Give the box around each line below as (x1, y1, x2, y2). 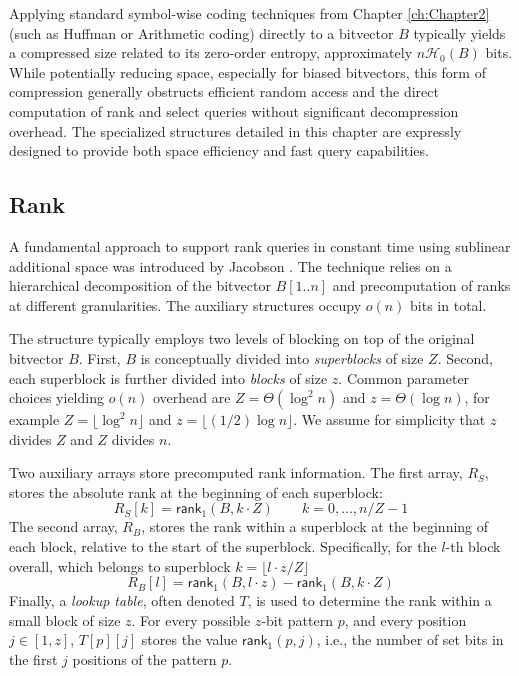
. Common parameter (338, 367, 470, 388)
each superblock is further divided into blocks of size (9, 367, 328, 388)
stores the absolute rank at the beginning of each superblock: (9, 481, 383, 502)
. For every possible (131, 609, 251, 630)
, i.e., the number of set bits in (316, 629, 504, 650)
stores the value (141, 629, 238, 650)
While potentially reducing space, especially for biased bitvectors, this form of (9, 61, 486, 82)
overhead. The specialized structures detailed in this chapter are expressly (9, 120, 462, 141)
